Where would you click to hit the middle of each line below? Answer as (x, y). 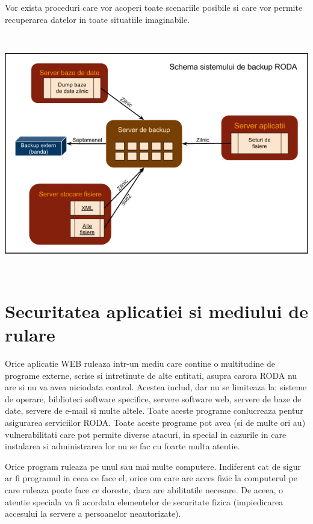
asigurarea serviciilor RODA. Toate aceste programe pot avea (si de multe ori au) (155, 423)
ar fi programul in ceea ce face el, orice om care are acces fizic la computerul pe (151, 478)
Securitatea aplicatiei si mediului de (156, 310)
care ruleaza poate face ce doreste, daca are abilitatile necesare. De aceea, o (144, 490)
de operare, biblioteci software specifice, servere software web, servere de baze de (153, 398)
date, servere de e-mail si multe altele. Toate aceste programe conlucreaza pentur (154, 410)
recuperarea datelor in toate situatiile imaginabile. (98, 19)
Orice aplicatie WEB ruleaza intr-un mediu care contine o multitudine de (140, 363)
